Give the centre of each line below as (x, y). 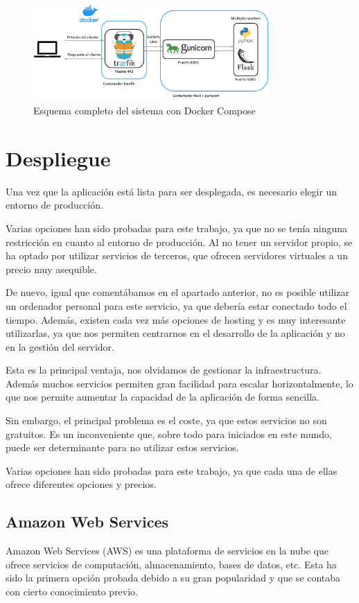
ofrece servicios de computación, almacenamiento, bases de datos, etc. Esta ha (171, 564)
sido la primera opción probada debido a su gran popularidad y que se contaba (173, 578)
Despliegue (58, 158)
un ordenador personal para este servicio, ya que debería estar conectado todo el (176, 305)
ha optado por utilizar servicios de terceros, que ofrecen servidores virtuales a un (177, 255)
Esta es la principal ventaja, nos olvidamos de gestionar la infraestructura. (164, 370)
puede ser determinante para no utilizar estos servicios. (122, 447)
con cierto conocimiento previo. (72, 592)
